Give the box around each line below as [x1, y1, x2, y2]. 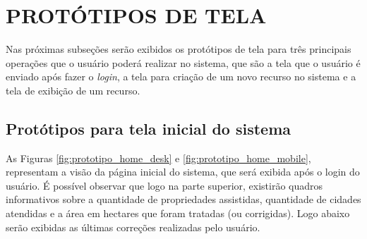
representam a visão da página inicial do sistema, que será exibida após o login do [6, 164, 360, 179]
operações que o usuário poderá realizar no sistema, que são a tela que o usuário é [6, 55, 361, 70]
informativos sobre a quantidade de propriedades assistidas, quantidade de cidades [6, 192, 361, 207]
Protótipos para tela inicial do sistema [6, 117, 291, 139]
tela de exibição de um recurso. [6, 82, 140, 97]
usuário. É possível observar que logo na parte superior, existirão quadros [6, 178, 323, 192]
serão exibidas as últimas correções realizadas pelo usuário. [6, 219, 260, 234]
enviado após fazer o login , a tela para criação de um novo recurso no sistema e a [6, 69, 356, 84]
